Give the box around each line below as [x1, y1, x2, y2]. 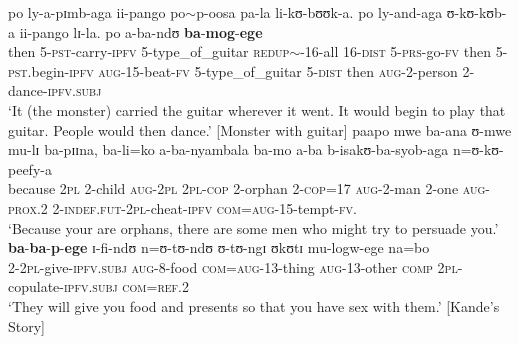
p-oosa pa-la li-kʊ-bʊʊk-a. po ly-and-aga [196, 2, 443, 22]
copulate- [8, 276, 64, 297]
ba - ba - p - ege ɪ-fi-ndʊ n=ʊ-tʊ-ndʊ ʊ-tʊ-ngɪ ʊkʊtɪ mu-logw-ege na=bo [8, 237, 430, 258]
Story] [8, 315, 46, 336]
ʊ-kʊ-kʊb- [446, 2, 507, 22]
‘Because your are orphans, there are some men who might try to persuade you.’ [8, 217, 499, 238]
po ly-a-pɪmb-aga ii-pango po [8, 2, 186, 22]
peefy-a [8, 158, 52, 179]
